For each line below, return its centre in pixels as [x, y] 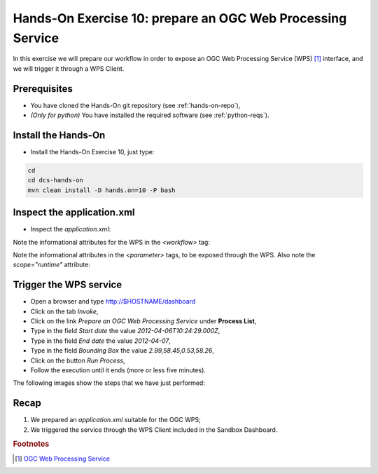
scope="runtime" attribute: [51, 265]
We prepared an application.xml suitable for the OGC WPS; [115, 420]
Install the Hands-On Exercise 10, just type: [92, 151]
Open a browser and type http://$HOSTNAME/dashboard [113, 302]
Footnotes [31, 444]
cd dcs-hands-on [56, 180]
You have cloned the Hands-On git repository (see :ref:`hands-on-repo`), [135, 105]
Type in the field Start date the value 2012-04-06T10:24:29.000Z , [125, 331]
